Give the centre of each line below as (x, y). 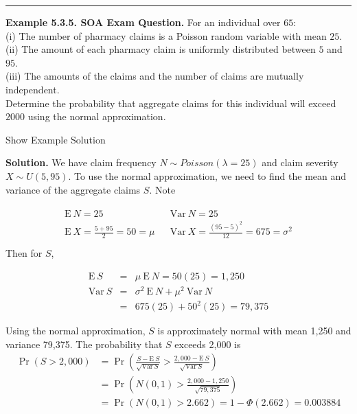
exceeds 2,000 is (208, 344)
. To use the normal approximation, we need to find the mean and (207, 175)
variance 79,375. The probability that (84, 344)
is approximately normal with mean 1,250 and (254, 331)
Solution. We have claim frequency (81, 162)
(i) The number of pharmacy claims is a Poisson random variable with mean (166, 35)
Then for (24, 252)
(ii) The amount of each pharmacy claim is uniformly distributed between (161, 49)
